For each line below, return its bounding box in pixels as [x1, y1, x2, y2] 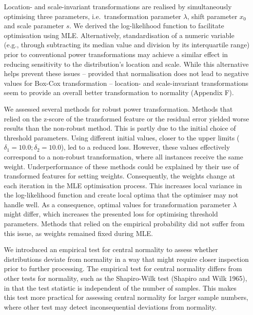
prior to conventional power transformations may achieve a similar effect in [4, 49, 228, 59]
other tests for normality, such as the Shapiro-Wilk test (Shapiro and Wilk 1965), [4, 273, 247, 283]
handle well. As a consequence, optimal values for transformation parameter [4, 199, 231, 209]
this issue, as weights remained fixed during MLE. [4, 228, 153, 238]
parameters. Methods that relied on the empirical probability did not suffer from [4, 218, 245, 229]
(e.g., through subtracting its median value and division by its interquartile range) [4, 39, 250, 50]
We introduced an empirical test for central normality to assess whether [4, 244, 218, 255]
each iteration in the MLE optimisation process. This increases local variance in [4, 180, 242, 190]
